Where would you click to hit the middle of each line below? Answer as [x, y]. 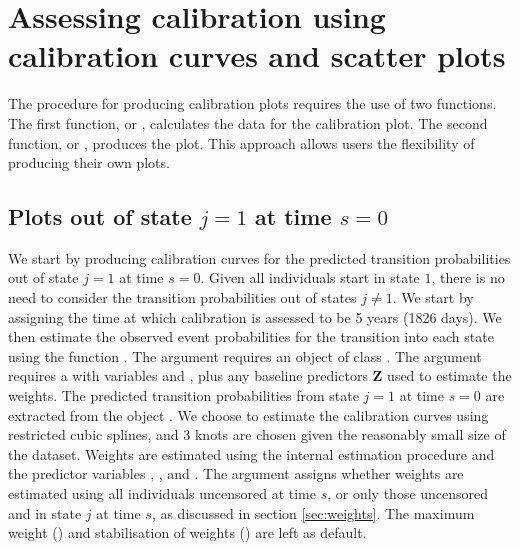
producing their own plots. [89, 162]
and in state [45, 512]
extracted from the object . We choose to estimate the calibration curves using [248, 414]
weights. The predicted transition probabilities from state [183, 395]
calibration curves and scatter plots [257, 55]
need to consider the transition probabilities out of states [182, 297]
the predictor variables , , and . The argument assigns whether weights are [236, 473]
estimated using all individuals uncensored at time [162, 493]
